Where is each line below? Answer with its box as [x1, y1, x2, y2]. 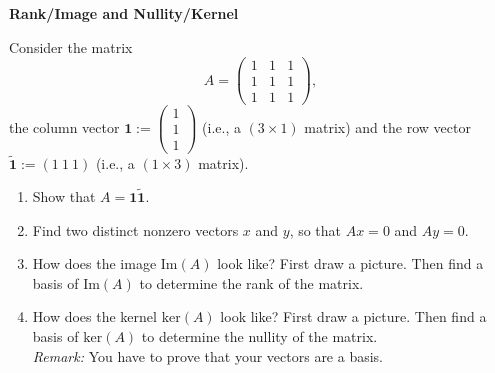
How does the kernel [32, 306, 157, 327]
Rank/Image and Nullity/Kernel [9, 3, 239, 23]
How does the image [32, 253, 157, 274]
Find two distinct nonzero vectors [32, 219, 239, 240]
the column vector [9, 116, 120, 137]
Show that [32, 186, 96, 207]
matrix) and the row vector [304, 116, 471, 137]
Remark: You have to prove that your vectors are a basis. [32, 345, 384, 366]
